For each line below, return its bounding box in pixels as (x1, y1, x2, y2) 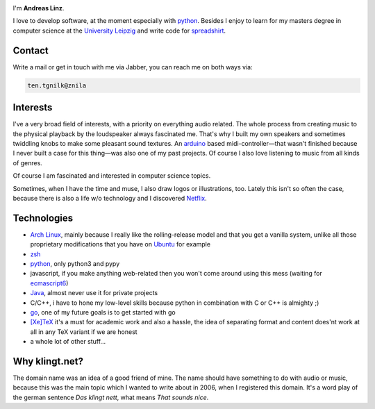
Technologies (12, 212, 74, 224)
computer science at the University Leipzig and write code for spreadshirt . (12, 26, 226, 35)
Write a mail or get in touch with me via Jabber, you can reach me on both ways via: (12, 62, 253, 71)
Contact (12, 44, 49, 56)
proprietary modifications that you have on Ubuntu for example (30, 240, 211, 249)
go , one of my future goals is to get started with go (30, 308, 176, 316)
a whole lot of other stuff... (30, 337, 106, 346)
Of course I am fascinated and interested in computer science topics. (12, 172, 211, 180)
